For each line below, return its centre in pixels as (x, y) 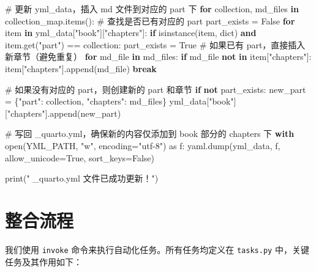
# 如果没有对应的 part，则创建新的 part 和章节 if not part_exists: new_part (156, 89)
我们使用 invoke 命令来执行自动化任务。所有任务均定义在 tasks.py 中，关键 (157, 249)
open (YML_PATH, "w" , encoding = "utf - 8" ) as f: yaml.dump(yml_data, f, (143, 145)
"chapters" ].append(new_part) (64, 113)
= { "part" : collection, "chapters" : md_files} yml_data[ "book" (119, 101)
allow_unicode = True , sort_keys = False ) (80, 157)
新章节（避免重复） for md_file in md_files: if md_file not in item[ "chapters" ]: (158, 57)
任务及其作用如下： (43, 261)
